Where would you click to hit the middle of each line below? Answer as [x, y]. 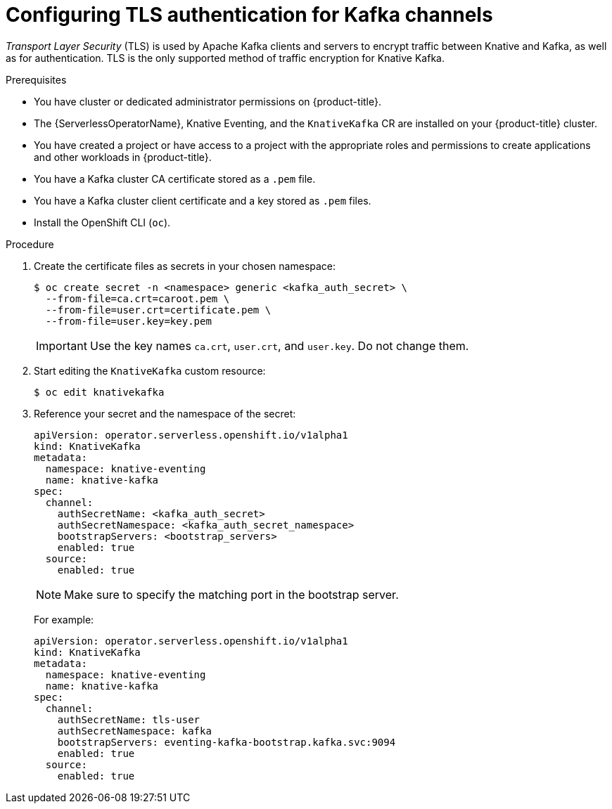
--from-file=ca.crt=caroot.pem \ [138, 298]
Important [62, 345]
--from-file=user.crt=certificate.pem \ [158, 310]
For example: [64, 619]
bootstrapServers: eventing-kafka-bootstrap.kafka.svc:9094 [227, 742]
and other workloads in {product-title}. [123, 157]
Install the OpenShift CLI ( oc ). [102, 222]
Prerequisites [36, 79]
